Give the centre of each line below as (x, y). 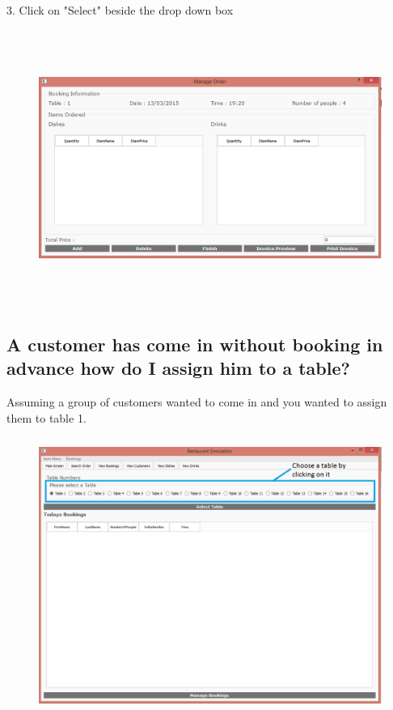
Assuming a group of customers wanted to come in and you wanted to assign (197, 401)
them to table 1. (46, 417)
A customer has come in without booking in (195, 344)
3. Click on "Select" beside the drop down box (120, 10)
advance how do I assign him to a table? (178, 368)
